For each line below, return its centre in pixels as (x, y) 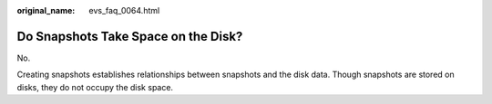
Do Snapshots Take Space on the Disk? (130, 36)
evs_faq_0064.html (124, 10)
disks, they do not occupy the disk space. (95, 87)
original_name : (46, 10)
